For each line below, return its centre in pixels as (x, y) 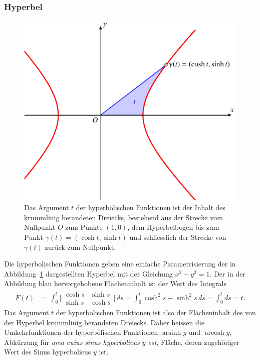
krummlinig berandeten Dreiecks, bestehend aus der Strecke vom (123, 217)
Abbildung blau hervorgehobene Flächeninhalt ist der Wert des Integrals (115, 283)
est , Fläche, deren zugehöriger (194, 342)
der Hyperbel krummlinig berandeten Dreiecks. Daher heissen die (104, 322)
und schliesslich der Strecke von (178, 237)
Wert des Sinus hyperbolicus (48, 352)
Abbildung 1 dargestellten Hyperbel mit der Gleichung (88, 273)
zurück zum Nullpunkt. (80, 247)
